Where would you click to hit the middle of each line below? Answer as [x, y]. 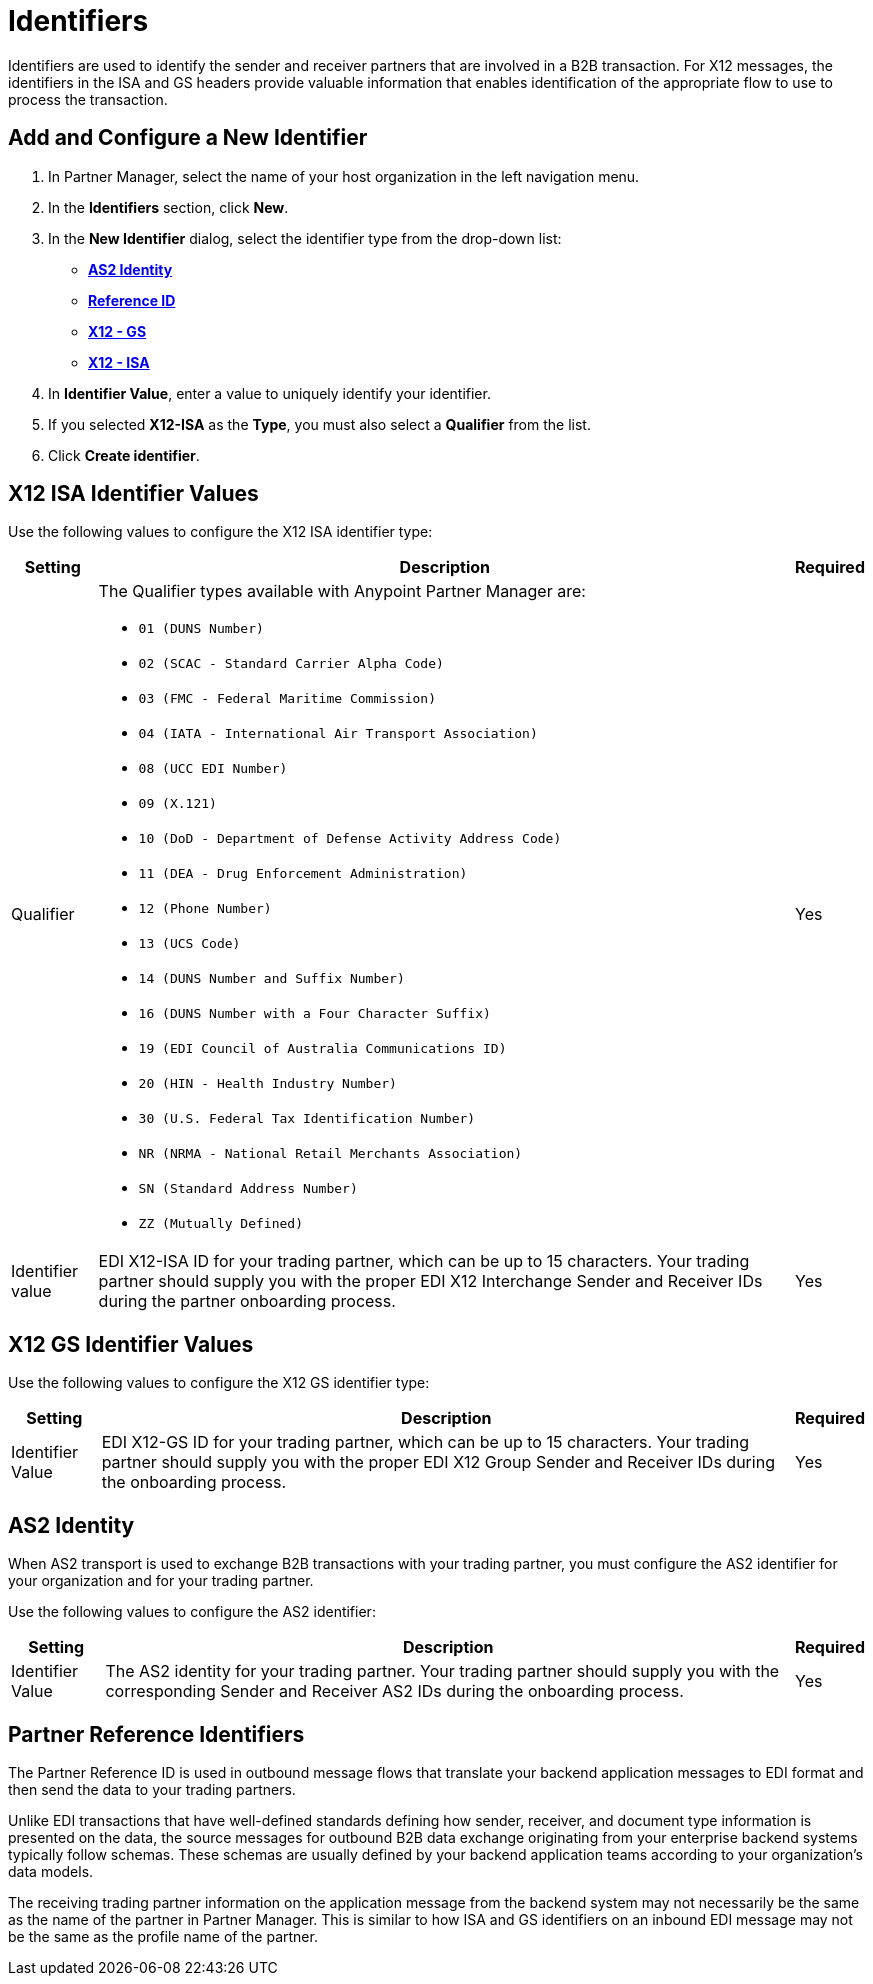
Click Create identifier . [124, 455]
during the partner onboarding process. [247, 1301]
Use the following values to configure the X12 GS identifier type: [219, 1383]
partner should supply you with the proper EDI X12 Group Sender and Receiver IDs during [438, 1462]
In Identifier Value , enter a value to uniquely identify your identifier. [269, 393]
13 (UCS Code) [189, 944]
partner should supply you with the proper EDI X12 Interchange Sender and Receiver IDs [430, 1281]
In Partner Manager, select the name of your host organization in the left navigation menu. [344, 176]
